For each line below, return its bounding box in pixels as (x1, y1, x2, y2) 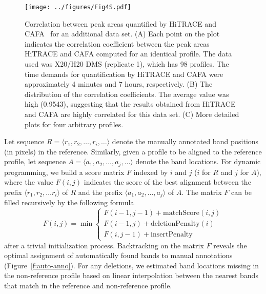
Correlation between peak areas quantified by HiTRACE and (25, 18, 216, 29)
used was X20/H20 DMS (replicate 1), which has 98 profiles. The (25, 58, 229, 69)
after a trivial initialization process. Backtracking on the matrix (4, 240, 204, 250)
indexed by (133, 166, 168, 177)
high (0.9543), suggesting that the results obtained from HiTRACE (25, 99, 236, 109)
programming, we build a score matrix (4, 166, 125, 177)
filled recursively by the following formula (4, 197, 134, 208)
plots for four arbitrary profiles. (25, 119, 124, 129)
